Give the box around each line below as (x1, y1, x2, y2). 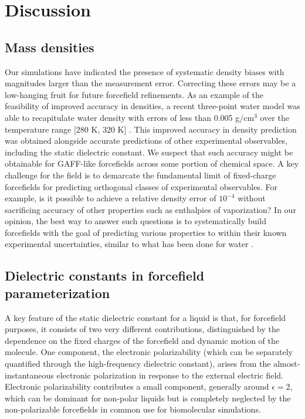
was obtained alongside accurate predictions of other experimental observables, (5, 134, 288, 147)
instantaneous (5, 369, 54, 381)
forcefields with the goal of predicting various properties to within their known (5, 226, 287, 238)
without (238, 192, 266, 204)
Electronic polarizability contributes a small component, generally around (5, 380, 269, 393)
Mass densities (5, 38, 94, 56)
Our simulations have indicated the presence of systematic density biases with (5, 65, 284, 77)
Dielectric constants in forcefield (5, 266, 205, 285)
